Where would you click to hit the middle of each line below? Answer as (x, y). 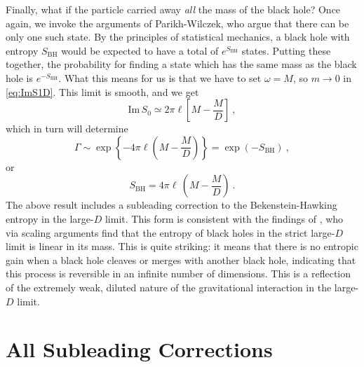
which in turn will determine (67, 129)
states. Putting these (286, 50)
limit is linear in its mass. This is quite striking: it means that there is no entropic (182, 246)
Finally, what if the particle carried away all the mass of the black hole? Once (173, 9)
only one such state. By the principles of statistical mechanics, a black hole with (178, 37)
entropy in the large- (50, 218)
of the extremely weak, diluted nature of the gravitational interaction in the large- (182, 287)
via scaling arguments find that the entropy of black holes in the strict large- (170, 232)
